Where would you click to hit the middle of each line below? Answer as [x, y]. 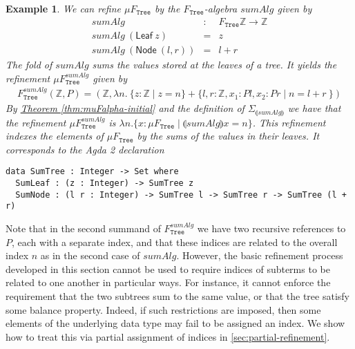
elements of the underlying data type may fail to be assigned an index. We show [175, 323]
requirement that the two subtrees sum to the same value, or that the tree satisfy [177, 295]
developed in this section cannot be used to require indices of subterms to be [168, 268]
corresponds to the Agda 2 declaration [85, 149]
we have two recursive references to [271, 228]
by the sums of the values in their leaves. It [228, 136]
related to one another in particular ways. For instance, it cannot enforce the [168, 282]
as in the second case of [90, 255]
